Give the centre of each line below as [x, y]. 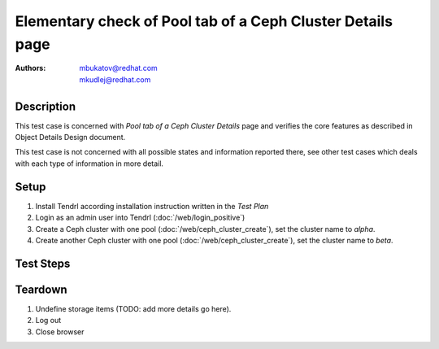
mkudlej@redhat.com [115, 79]
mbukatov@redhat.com [118, 68]
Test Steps [43, 263]
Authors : [30, 68]
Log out [48, 321]
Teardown [41, 289]
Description [46, 106]
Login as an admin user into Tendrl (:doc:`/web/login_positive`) [140, 218]
